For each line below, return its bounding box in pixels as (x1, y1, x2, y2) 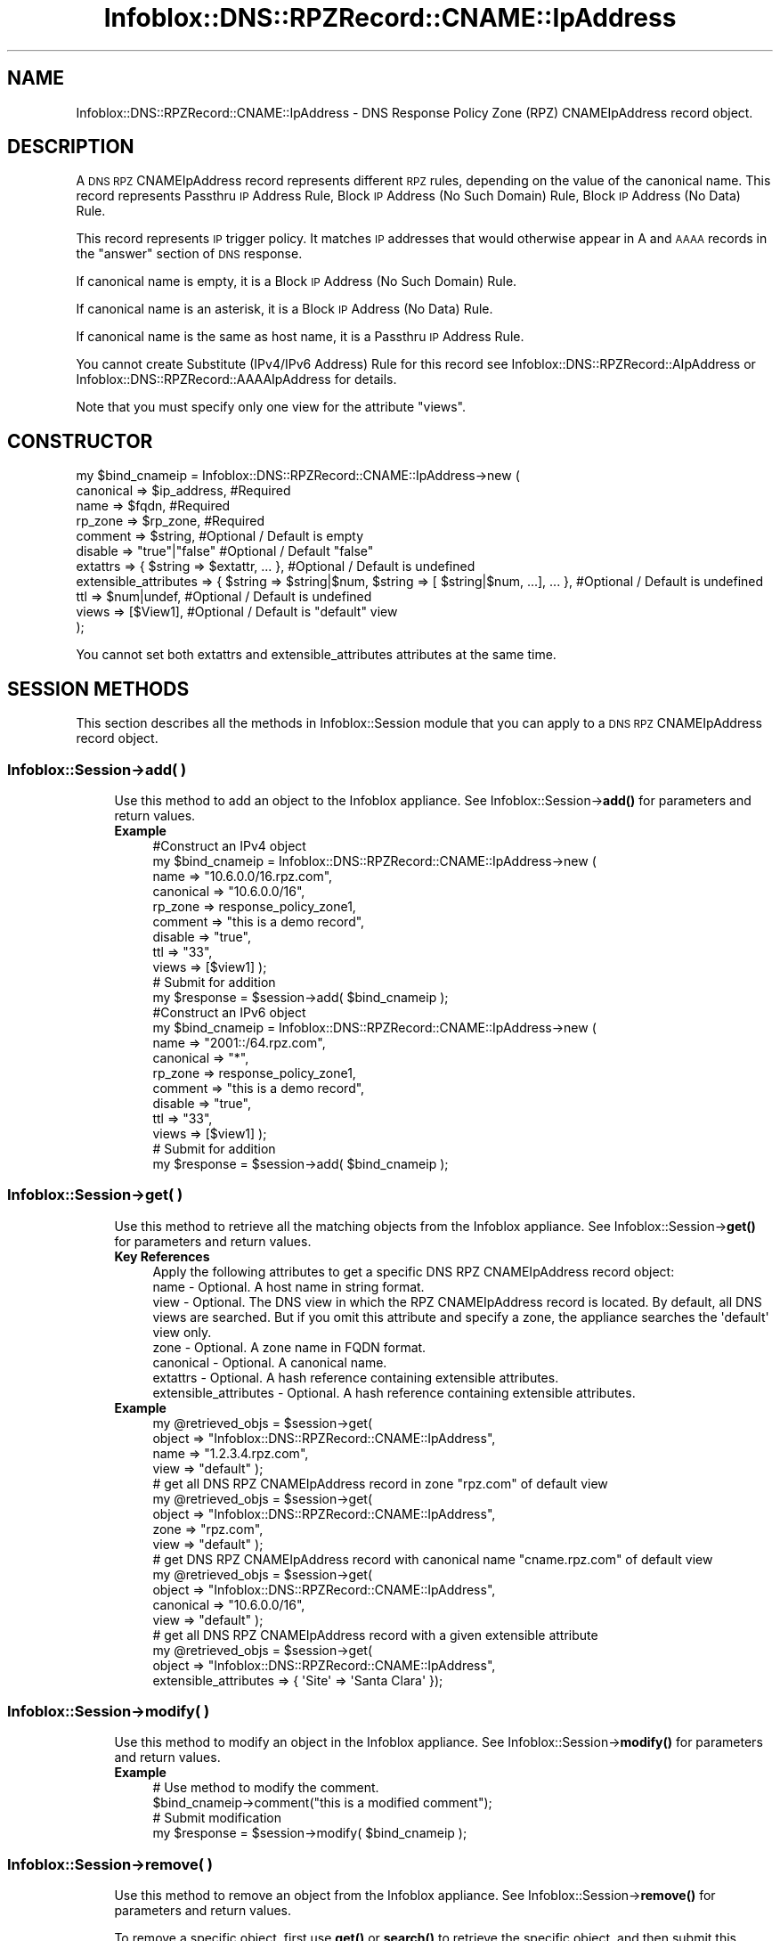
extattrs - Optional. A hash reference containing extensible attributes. (152, 1369, 559, 1385)
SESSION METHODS (7, 677, 190, 700)
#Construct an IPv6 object (152, 1004, 306, 1020)
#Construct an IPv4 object (152, 837, 306, 853)
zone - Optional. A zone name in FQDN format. (152, 1339, 427, 1355)
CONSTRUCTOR (7, 429, 153, 453)
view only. (152, 1324, 212, 1340)
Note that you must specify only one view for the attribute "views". (76, 399, 467, 415)
